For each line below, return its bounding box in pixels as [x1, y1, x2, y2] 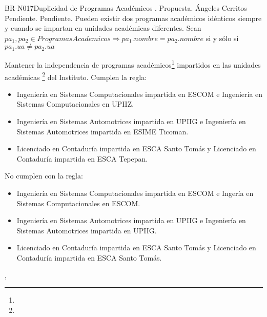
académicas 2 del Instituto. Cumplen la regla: [5, 70, 147, 82]
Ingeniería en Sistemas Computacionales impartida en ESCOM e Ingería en [16, 188, 254, 199]
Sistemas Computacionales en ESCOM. [16, 197, 140, 208]
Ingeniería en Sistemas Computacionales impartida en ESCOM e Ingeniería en [16, 88, 263, 99]
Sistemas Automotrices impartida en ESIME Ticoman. [16, 126, 189, 136]
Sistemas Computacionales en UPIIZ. [16, 98, 134, 109]
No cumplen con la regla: [5, 170, 83, 181]
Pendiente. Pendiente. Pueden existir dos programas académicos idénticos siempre [5, 12, 262, 23]
